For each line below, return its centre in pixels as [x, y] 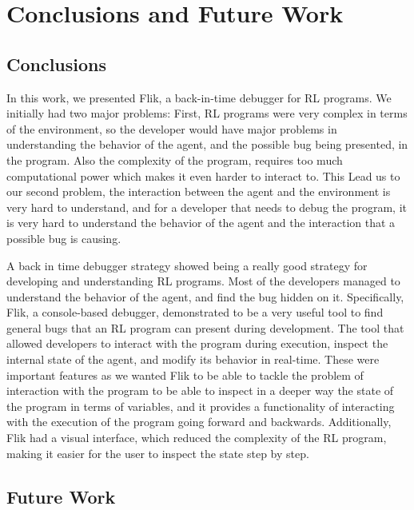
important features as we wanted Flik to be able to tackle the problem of [185, 375]
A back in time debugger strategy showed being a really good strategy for [187, 265]
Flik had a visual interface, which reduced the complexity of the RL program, [197, 438]
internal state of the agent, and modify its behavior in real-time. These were [193, 359]
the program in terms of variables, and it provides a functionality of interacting [201, 406]
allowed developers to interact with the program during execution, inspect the [197, 343]
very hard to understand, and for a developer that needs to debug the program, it [207, 207]
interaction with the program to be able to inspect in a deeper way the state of [200, 390]
